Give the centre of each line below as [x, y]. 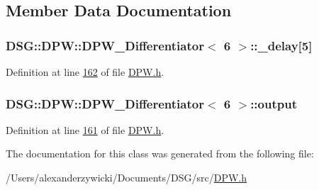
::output [274, 103]
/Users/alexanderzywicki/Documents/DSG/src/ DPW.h [127, 177]
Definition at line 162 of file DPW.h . [85, 72]
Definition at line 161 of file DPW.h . [85, 129]
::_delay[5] [281, 45]
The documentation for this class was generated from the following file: [160, 153]
